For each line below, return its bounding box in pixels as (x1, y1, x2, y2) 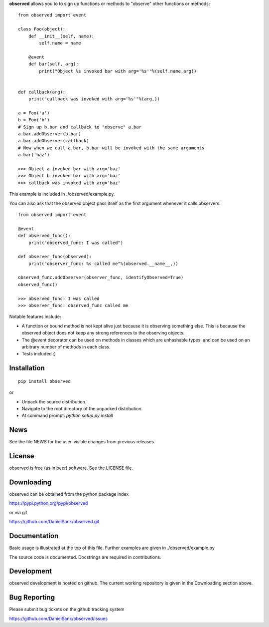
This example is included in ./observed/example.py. (9, 191, 115, 197)
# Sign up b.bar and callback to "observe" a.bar (18, 124, 142, 130)
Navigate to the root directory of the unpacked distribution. (21, 405, 143, 411)
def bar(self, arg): (28, 61, 79, 67)
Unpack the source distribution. (21, 398, 87, 404)
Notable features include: (9, 313, 61, 319)
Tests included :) (21, 351, 56, 357)
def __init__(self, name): (28, 33, 95, 39)
